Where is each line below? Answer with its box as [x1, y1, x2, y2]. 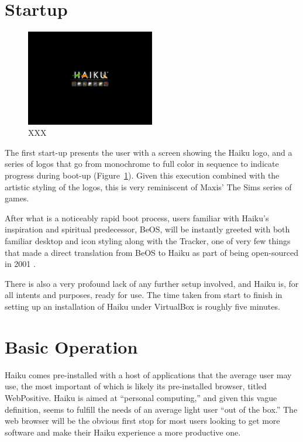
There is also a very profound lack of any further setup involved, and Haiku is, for [5, 277, 299, 289]
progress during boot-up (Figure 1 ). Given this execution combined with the [5, 169, 280, 181]
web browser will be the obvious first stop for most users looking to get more [5, 414, 280, 427]
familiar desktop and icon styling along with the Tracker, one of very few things [5, 235, 291, 247]
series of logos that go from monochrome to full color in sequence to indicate [5, 157, 279, 170]
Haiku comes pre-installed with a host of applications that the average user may [5, 368, 292, 381]
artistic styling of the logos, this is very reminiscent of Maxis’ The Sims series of [5, 180, 292, 193]
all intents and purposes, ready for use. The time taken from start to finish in [5, 289, 283, 301]
